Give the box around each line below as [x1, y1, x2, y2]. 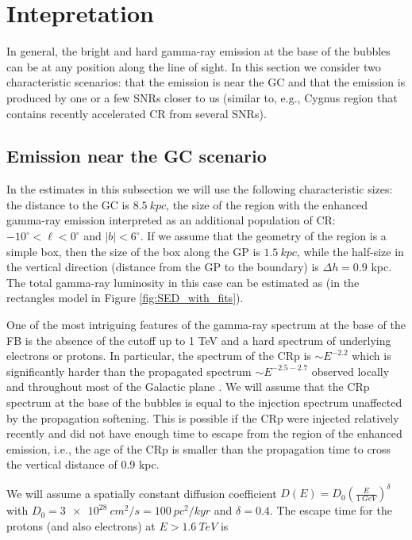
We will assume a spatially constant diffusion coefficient [6, 484, 277, 501]
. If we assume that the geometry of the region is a [140, 228, 387, 244]
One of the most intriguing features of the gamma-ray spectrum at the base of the [6, 316, 406, 333]
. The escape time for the [269, 502, 392, 519]
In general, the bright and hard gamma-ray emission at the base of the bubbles [6, 43, 391, 59]
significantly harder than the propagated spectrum [6, 362, 252, 379]
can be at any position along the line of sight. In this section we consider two [6, 58, 381, 75]
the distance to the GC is [6, 196, 130, 213]
